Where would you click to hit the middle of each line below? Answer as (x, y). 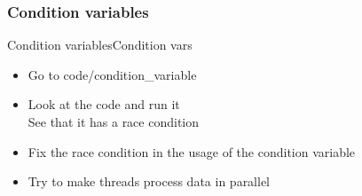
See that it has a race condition (114, 122)
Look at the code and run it (104, 104)
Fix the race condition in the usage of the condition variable (192, 151)
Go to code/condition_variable (112, 74)
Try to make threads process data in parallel (149, 181)
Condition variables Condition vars (100, 45)
